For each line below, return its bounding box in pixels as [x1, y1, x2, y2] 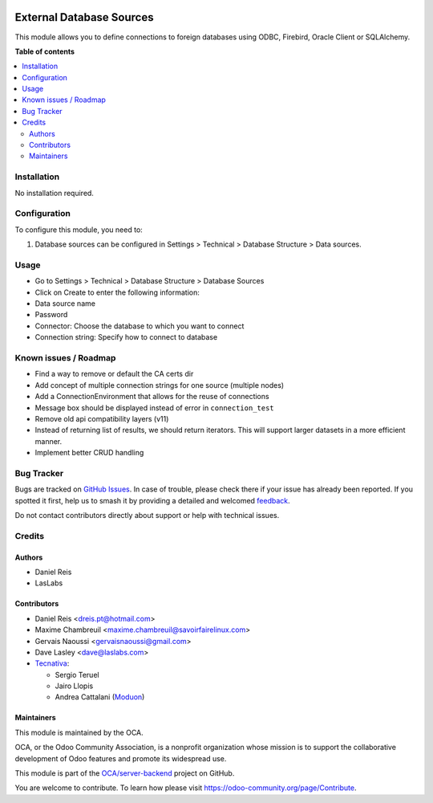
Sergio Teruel [55, 670, 99, 679]
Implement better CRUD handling [34, 448, 144, 458]
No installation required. [14, 188, 94, 198]
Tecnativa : [34, 658, 70, 668]
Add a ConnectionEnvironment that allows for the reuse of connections [34, 392, 269, 401]
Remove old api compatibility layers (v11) [34, 414, 169, 423]
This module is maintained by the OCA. [14, 728, 144, 737]
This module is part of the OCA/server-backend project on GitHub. [14, 768, 235, 778]
